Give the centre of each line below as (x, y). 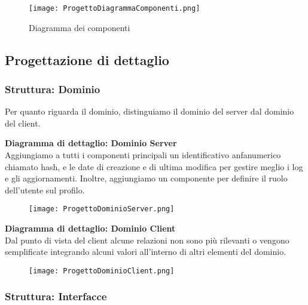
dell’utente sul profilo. (45, 190)
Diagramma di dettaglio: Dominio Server (91, 143)
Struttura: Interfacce (56, 296)
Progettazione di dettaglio (87, 59)
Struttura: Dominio (53, 89)
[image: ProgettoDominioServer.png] (102, 209)
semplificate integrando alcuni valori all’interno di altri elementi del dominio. (146, 252)
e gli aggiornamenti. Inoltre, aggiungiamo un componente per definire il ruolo (146, 178)
